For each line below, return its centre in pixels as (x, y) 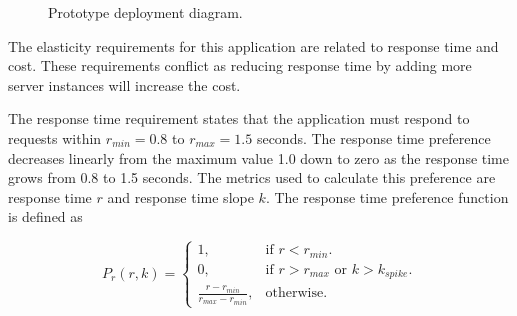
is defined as (45, 216)
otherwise (294, 293)
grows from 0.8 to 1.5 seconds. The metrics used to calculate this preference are (252, 177)
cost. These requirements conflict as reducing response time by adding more (240, 65)
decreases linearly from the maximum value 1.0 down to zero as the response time (259, 157)
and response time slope (180, 196)
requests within (55, 137)
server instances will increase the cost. (124, 84)
